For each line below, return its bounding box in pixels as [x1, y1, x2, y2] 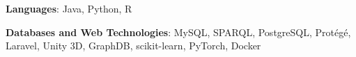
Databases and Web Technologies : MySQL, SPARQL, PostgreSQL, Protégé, [6, 24, 351, 39]
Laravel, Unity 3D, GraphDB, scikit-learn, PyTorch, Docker [6, 38, 261, 53]
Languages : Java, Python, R [6, 1, 132, 15]
